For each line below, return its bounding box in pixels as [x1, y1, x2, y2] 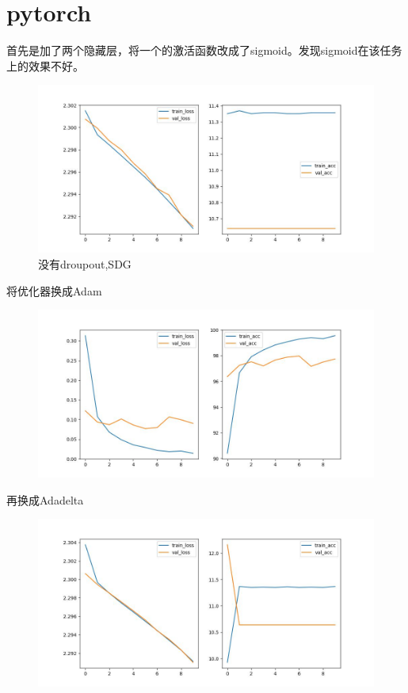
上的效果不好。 [6, 57, 84, 74]
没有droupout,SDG [38, 255, 132, 272]
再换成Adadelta [6, 491, 84, 508]
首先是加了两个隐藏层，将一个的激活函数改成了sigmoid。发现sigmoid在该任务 [6, 42, 402, 59]
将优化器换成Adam [6, 282, 102, 299]
